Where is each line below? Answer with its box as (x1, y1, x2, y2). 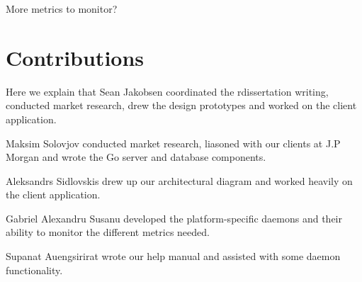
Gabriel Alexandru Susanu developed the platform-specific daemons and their (6, 210, 342, 225)
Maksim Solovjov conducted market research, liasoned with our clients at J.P (6, 135, 341, 150)
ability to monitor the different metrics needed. (6, 225, 210, 239)
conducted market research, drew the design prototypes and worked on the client (6, 98, 357, 113)
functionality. (6, 262, 63, 277)
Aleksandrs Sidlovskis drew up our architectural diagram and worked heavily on (6, 173, 353, 188)
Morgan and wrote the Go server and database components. (6, 150, 266, 164)
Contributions (6, 43, 145, 72)
